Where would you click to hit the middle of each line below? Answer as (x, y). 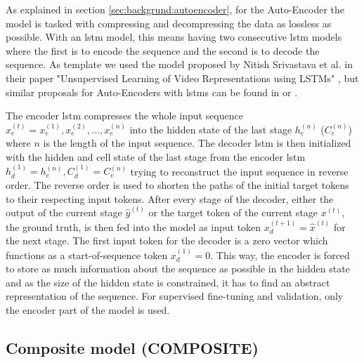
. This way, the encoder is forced (280, 255)
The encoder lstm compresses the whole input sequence (124, 115)
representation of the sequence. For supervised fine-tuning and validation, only (175, 296)
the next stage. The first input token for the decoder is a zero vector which (167, 240)
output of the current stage (64, 212)
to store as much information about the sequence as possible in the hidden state (178, 269)
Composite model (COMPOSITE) (132, 347)
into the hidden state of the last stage (211, 129)
